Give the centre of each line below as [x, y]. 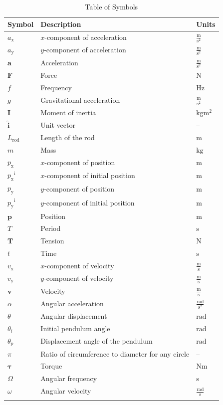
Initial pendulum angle [75, 328]
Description [61, 24]
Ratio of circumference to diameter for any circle [115, 353]
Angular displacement [74, 316]
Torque [51, 366]
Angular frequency [69, 378]
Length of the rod [68, 137]
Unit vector [58, 124]
